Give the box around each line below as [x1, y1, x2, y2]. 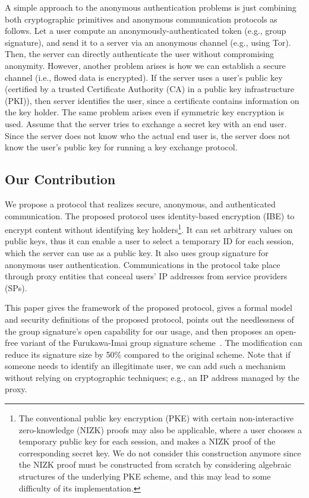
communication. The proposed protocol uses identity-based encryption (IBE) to [5, 209, 295, 222]
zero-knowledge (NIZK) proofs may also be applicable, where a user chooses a [18, 423, 302, 436]
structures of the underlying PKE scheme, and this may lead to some [18, 470, 271, 483]
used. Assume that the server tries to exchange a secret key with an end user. [5, 117, 287, 130]
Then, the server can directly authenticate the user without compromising [5, 48, 275, 60]
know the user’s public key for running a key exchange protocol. [5, 141, 238, 153]
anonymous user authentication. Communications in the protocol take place [5, 258, 280, 270]
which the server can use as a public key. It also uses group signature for [5, 246, 269, 259]
